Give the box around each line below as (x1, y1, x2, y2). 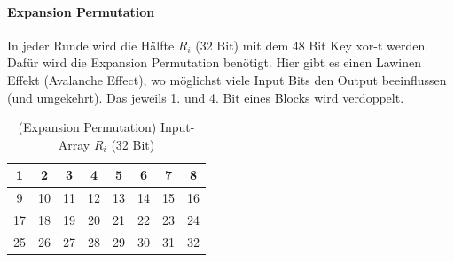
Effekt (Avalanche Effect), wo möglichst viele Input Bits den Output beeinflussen (7, 70, 447, 89)
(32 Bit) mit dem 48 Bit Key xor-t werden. (195, 35, 429, 54)
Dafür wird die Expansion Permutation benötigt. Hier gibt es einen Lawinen (7, 53, 422, 72)
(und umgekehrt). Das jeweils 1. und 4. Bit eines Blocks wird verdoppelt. (7, 88, 404, 106)
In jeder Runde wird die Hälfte (7, 35, 175, 54)
